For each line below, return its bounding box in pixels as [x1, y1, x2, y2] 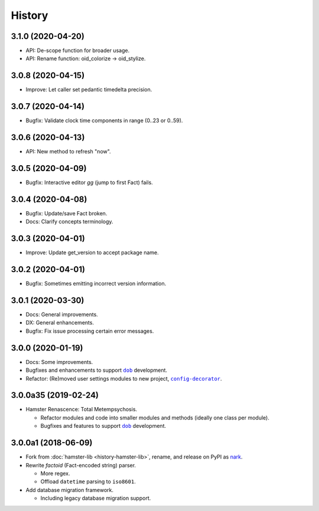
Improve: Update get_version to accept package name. [25, 249, 159, 256]
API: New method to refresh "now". [25, 148, 112, 155]
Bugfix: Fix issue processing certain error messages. [25, 327, 154, 335]
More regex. [40, 470, 70, 477]
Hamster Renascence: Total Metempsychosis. [25, 406, 138, 413]
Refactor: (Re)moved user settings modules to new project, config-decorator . [25, 375, 222, 382]
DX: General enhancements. [25, 319, 95, 326]
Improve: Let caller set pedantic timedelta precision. [25, 86, 152, 93]
